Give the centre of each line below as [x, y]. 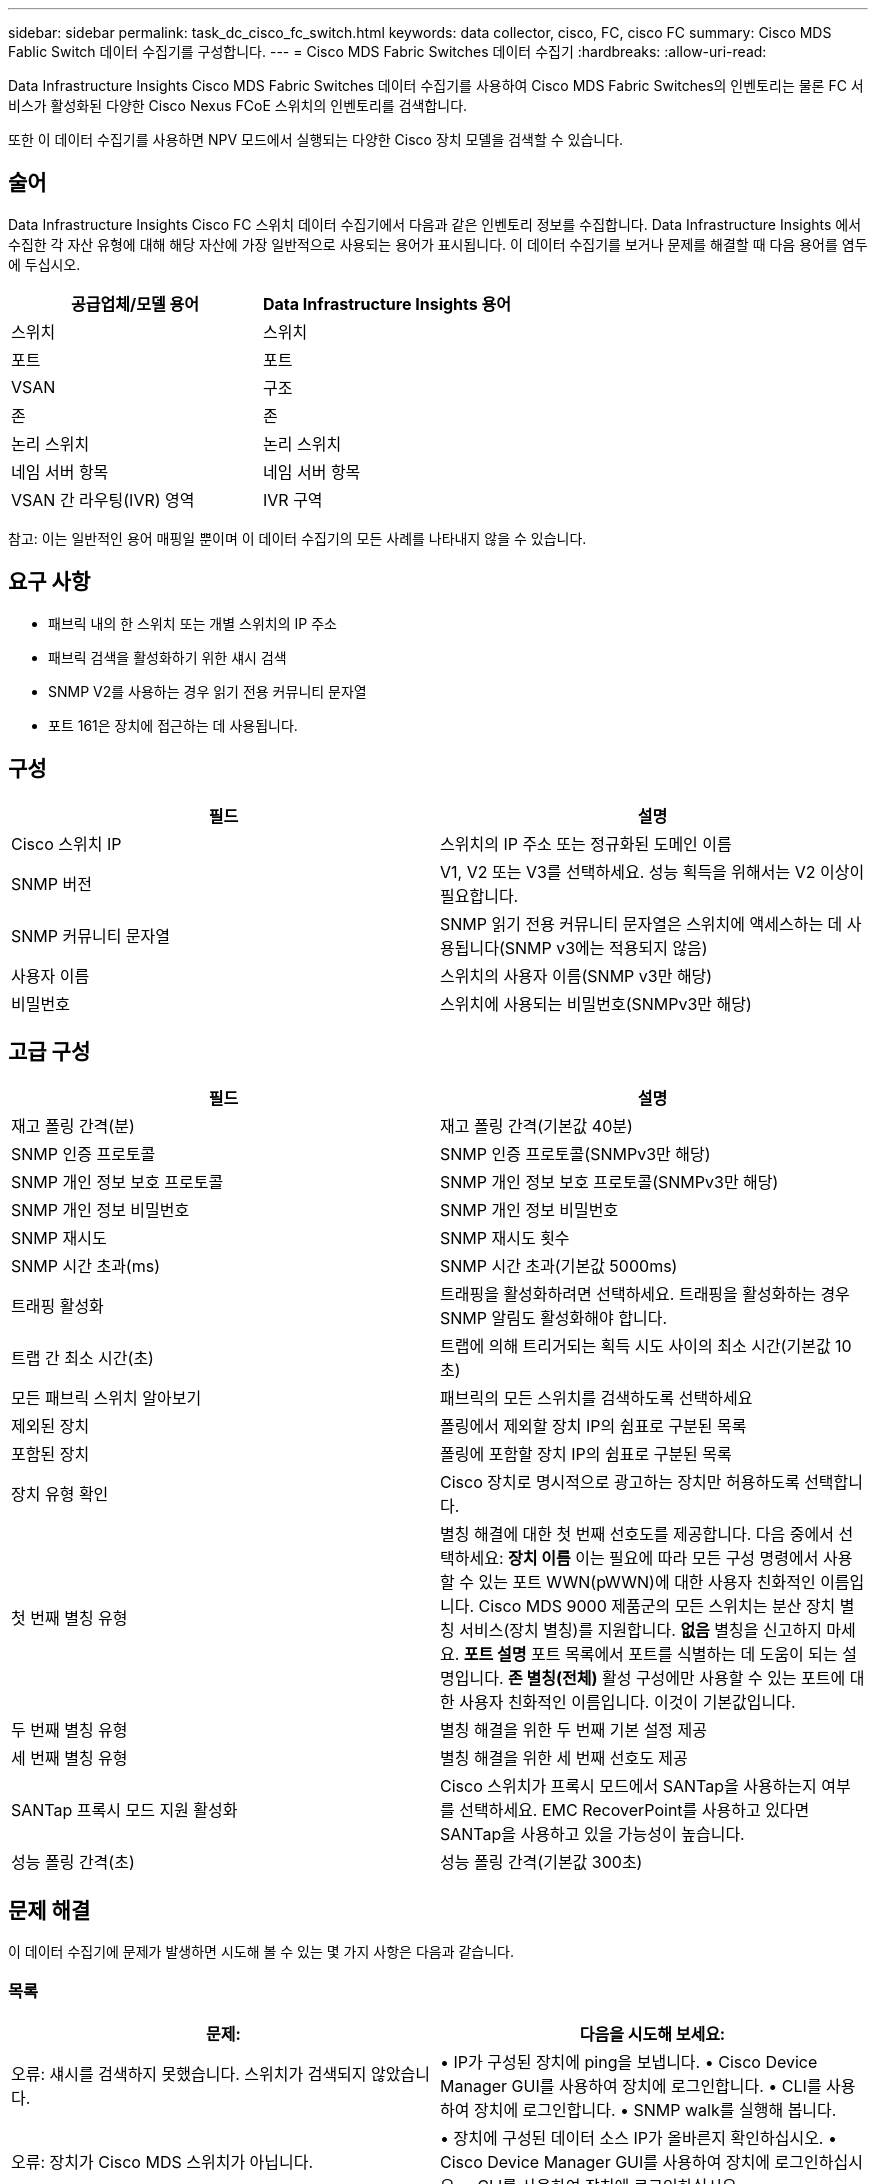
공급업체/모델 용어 [135, 303]
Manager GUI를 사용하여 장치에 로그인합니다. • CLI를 [631, 2085]
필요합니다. [479, 895]
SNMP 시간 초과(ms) [86, 1266]
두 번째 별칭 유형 [69, 1730]
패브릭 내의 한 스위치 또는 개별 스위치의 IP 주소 [192, 623]
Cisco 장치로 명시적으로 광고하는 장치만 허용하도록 [620, 1482]
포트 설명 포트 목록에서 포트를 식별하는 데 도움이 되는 [650, 1654]
